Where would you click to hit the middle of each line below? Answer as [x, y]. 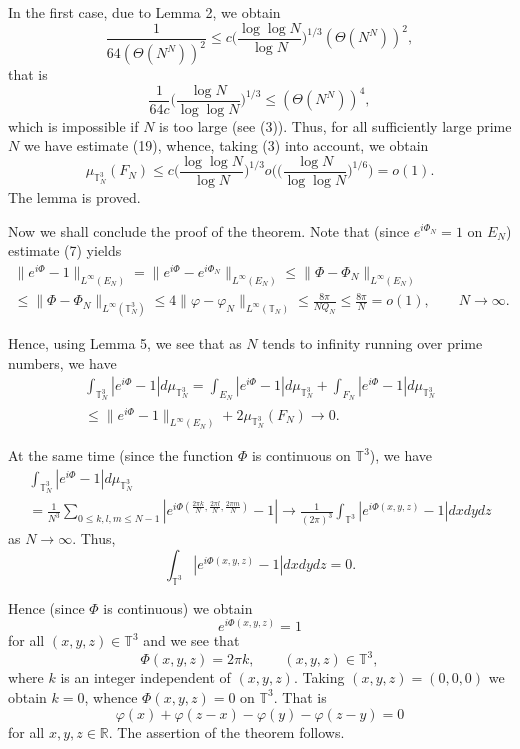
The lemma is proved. [74, 196]
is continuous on [301, 455]
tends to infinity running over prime [372, 343]
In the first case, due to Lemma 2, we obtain [144, 12]
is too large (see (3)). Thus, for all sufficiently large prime [335, 125]
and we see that [191, 640]
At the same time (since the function [121, 455]
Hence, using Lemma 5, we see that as [125, 343]
